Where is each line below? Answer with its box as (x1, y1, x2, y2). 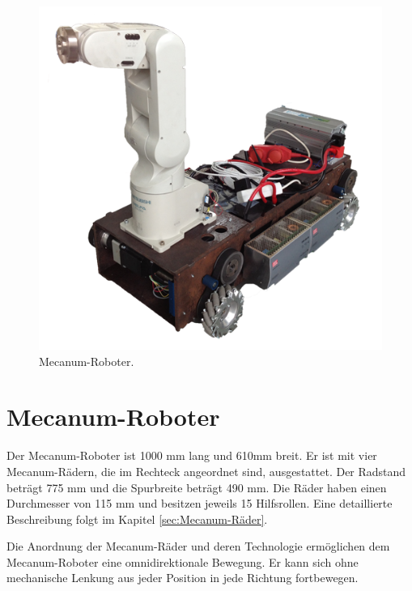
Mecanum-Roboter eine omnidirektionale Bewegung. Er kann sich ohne (6, 553, 359, 570)
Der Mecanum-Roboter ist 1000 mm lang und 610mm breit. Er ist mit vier (6, 447, 377, 464)
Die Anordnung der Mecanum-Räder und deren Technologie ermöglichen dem (6, 538, 390, 555)
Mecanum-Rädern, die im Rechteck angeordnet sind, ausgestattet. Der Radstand (6, 462, 406, 479)
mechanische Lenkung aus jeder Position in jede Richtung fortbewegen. (6, 569, 359, 586)
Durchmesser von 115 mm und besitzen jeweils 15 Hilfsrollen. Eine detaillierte (6, 495, 393, 512)
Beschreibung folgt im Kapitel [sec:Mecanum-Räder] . (6, 510, 268, 527)
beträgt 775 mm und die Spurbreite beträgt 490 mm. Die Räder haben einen (6, 478, 387, 495)
